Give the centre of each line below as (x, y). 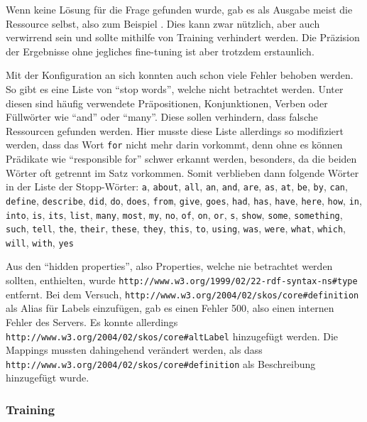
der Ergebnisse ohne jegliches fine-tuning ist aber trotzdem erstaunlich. (160, 51)
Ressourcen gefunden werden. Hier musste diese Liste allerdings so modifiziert (175, 130)
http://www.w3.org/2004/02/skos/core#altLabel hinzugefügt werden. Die (172, 336)
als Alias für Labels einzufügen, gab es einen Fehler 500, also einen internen (170, 308)
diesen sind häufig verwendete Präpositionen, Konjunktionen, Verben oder (167, 103)
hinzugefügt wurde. (48, 378)
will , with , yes (40, 242)
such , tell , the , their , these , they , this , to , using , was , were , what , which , (176, 228)
